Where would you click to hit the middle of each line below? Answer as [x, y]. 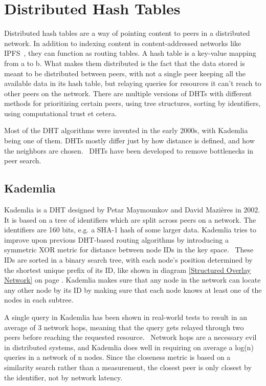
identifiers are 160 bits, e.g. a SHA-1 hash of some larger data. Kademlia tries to [130, 230]
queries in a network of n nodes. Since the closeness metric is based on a [117, 357]
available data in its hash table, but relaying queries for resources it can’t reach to [133, 83]
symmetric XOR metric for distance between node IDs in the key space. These [129, 250]
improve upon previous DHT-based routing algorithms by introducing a [116, 239]
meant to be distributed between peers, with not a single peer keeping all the [125, 73]
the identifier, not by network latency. [63, 377]
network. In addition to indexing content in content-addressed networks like [123, 43]
